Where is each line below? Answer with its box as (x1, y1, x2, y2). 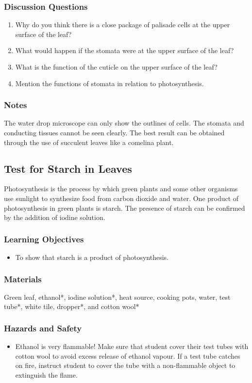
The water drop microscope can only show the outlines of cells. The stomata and (4, 118, 244, 128)
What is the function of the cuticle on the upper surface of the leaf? (15, 62, 218, 72)
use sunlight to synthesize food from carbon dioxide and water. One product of (4, 193, 239, 203)
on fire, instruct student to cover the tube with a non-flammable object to (15, 360, 235, 370)
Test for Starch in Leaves (4, 161, 132, 176)
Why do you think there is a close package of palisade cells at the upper (15, 19, 230, 30)
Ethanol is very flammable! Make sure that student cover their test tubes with (15, 341, 249, 351)
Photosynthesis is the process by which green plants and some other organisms (4, 183, 238, 194)
